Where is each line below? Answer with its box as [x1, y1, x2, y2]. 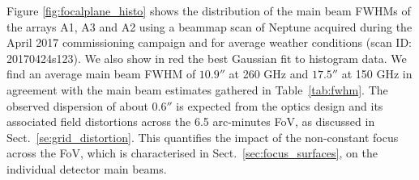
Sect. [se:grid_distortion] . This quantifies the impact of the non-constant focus [6, 128, 399, 145]
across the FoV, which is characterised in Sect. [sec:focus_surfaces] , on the [6, 144, 378, 161]
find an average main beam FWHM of [6, 65, 196, 82]
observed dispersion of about [6, 97, 148, 114]
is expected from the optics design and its [176, 97, 383, 114]
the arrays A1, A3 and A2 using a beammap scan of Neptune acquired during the [6, 18, 413, 35]
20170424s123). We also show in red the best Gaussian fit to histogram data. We [6, 49, 407, 66]
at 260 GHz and [229, 65, 309, 82]
